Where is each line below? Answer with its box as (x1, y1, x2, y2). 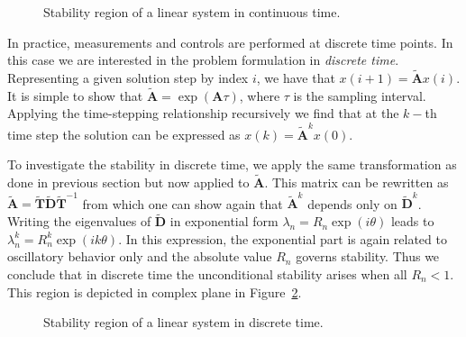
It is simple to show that (7, 86, 143, 105)
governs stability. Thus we (296, 247, 440, 266)
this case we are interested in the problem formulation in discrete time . (7, 50, 399, 69)
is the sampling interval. (293, 86, 426, 105)
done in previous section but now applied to (7, 173, 250, 192)
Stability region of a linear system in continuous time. (43, 3, 341, 21)
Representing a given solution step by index (7, 68, 249, 87)
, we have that (256, 68, 335, 87)
